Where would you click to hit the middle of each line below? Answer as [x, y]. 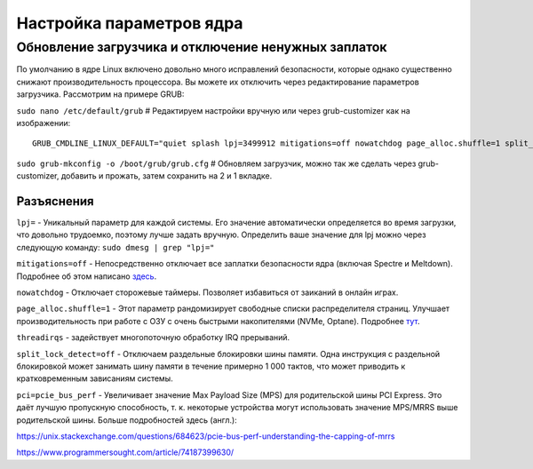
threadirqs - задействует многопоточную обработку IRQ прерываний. [153, 338]
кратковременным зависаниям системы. [95, 378]
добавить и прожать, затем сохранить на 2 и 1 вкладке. [167, 176]
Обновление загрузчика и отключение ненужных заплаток [202, 47]
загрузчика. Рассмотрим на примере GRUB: [100, 94]
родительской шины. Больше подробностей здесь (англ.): [127, 420]
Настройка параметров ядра [130, 23]
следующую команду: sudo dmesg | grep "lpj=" [115, 247]
